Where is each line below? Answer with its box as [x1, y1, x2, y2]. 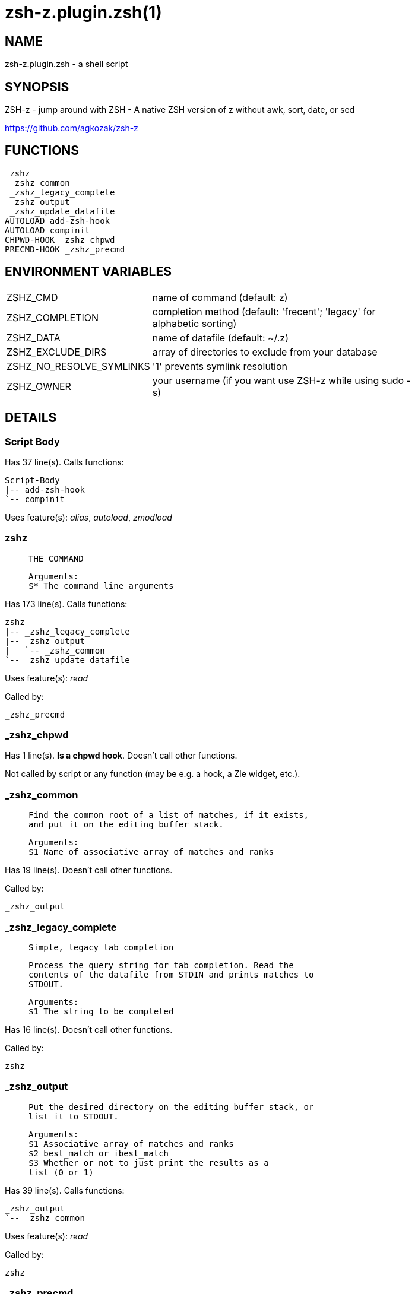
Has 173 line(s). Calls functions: [5, 598, 128, 609]
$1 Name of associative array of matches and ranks [28, 847, 274, 857]
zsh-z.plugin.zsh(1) [5, 2, 162, 23]
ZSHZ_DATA [7, 331, 61, 344]
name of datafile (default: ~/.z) [152, 331, 289, 344]
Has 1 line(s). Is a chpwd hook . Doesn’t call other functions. [5, 750, 237, 761]
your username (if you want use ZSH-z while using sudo [152, 374, 404, 386]
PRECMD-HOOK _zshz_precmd [5, 244, 125, 254]
